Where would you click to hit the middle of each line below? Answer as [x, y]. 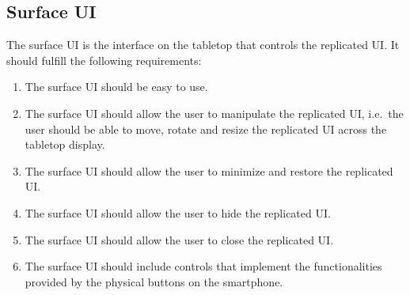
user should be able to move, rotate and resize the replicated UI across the [206, 129]
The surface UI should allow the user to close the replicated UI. [179, 239]
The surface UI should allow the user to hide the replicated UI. [178, 212]
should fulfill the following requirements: [104, 60]
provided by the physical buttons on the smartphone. [154, 281]
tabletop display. [65, 144]
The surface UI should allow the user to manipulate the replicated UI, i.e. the [214, 113]
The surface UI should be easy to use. [116, 87]
